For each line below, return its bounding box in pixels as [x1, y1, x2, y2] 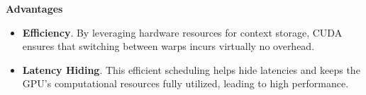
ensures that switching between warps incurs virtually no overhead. [22, 39, 315, 53]
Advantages [6, 1, 63, 15]
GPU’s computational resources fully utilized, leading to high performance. [22, 76, 349, 91]
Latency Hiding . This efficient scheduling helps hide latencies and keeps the [22, 62, 360, 77]
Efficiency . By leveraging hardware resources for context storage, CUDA [22, 25, 343, 39]
